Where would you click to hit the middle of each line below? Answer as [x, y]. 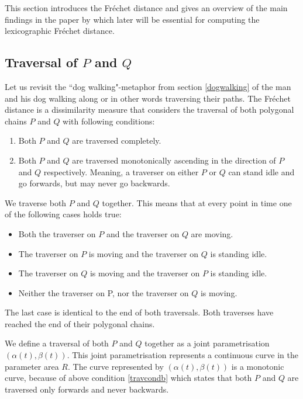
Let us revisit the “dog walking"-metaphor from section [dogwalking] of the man [148, 86]
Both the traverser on [57, 233]
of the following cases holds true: [63, 214]
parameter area [32, 366]
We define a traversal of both [57, 343]
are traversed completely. [117, 140]
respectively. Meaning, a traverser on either [121, 171]
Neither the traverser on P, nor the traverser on [104, 292]
